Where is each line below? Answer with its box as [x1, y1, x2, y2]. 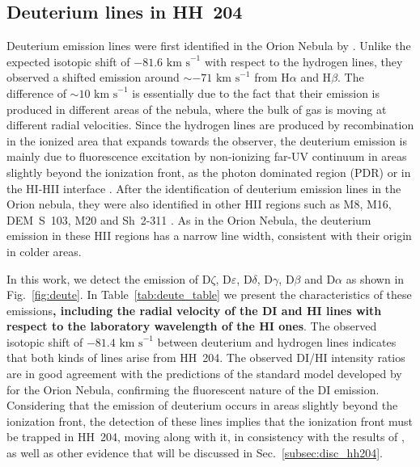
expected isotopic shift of [6, 53, 130, 69]
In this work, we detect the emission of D [6, 270, 211, 287]
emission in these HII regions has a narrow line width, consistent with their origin [6, 227, 412, 244]
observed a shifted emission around [6, 69, 180, 86]
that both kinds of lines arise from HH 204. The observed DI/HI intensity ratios [6, 349, 405, 366]
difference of [6, 84, 66, 101]
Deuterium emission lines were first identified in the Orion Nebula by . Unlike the [6, 37, 411, 54]
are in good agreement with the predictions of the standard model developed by [6, 365, 402, 382]
